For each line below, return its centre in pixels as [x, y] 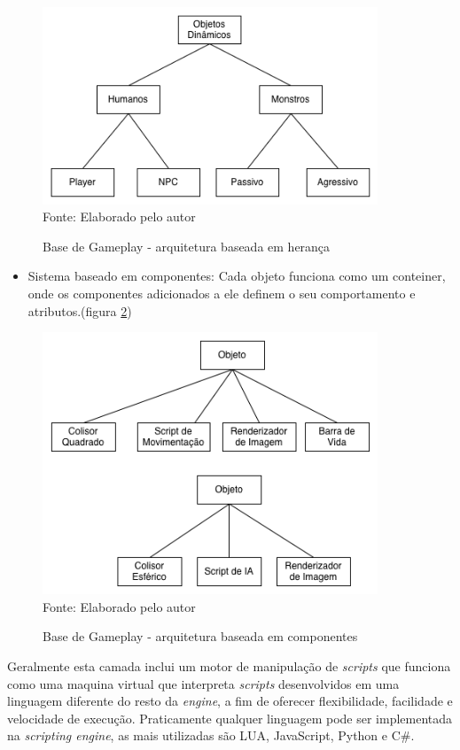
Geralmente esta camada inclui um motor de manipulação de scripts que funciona [229, 666]
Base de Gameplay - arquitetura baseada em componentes [200, 636]
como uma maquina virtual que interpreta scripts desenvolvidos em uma [203, 683]
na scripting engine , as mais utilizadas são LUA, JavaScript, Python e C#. [211, 735]
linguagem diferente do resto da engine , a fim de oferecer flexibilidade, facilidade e [230, 701]
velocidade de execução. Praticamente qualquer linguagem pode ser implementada [230, 718]
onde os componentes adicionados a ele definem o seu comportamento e [222, 293]
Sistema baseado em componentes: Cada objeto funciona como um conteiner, [237, 276]
